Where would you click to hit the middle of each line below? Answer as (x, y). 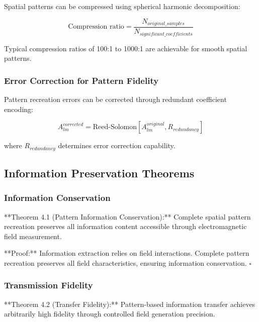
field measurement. (33, 236)
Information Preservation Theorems (99, 173)
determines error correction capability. (117, 145)
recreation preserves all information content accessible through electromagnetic (125, 226)
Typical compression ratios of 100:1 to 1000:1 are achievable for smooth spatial (126, 48)
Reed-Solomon (115, 127)
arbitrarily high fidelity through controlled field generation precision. (110, 314)
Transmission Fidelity (49, 285)
